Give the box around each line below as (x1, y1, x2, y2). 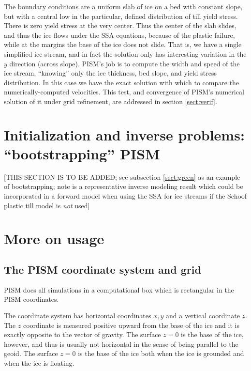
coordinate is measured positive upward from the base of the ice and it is (23, 320, 239, 330)
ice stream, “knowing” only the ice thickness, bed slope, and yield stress (4, 68, 217, 78)
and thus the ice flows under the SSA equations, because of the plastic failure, (4, 30, 235, 40)
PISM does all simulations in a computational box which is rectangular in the (4, 284, 234, 294)
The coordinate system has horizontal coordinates (4, 310, 151, 320)
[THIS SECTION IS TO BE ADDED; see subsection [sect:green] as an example (4, 171, 240, 182)
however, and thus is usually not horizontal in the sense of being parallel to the (4, 339, 238, 349)
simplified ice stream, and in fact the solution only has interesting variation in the (4, 48, 247, 59)
